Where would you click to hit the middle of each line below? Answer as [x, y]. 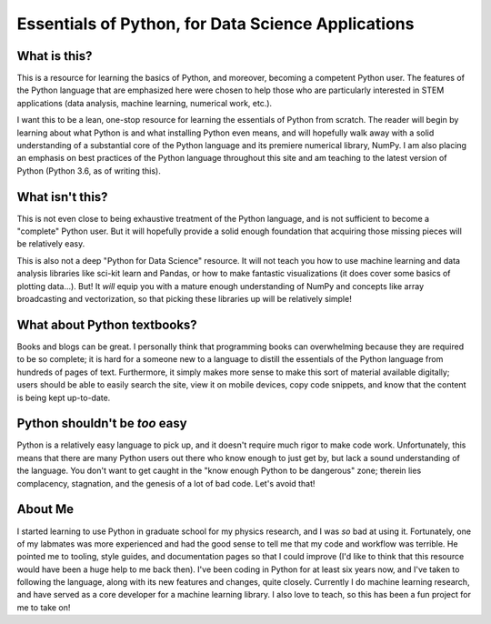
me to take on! [44, 607]
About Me [45, 509]
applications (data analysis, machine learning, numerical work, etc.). [145, 103]
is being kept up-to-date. [64, 398]
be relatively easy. [51, 244]
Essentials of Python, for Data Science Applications [215, 24]
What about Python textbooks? [107, 324]
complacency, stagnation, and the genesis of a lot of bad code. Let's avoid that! [166, 483]
